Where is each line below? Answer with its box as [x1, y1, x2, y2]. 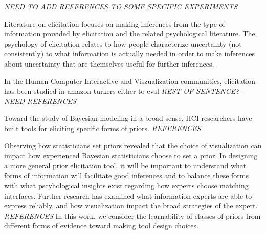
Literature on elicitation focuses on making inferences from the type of [4, 18, 225, 29]
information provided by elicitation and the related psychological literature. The [4, 28, 255, 39]
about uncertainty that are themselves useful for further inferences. [4, 58, 214, 69]
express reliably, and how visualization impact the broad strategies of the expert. [4, 200, 258, 211]
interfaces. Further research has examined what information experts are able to [4, 190, 252, 201]
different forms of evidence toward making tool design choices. [4, 220, 198, 231]
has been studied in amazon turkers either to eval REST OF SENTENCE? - [4, 86, 245, 96]
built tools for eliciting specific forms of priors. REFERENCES [4, 122, 201, 133]
